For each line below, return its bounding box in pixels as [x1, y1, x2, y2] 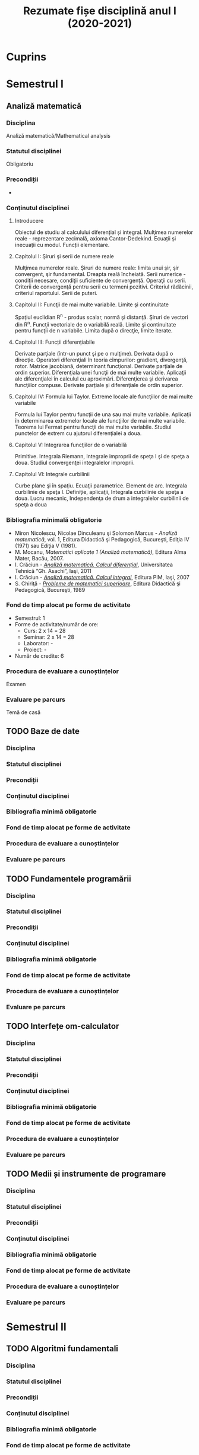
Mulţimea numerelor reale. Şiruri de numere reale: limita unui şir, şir [14, 264, 179, 271]
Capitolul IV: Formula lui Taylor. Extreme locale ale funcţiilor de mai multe [14, 393, 193, 400]
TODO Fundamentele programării [6, 874, 132, 884]
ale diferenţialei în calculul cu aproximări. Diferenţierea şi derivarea [14, 375, 178, 382]
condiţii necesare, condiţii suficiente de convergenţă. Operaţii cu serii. [14, 277, 187, 284]
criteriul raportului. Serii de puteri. [14, 289, 98, 296]
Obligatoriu [6, 160, 34, 167]
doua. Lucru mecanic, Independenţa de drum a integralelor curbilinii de [14, 494, 189, 502]
